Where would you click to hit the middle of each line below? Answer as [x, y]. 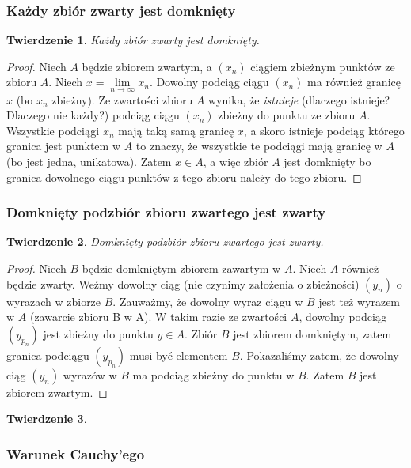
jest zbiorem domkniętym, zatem [312, 333]
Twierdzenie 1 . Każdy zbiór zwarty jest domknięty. [133, 40]
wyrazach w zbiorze [54, 301]
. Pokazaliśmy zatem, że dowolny [319, 355]
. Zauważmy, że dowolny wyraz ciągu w [208, 301]
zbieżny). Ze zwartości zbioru [122, 99]
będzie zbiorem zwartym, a [147, 66]
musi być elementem [179, 355]
